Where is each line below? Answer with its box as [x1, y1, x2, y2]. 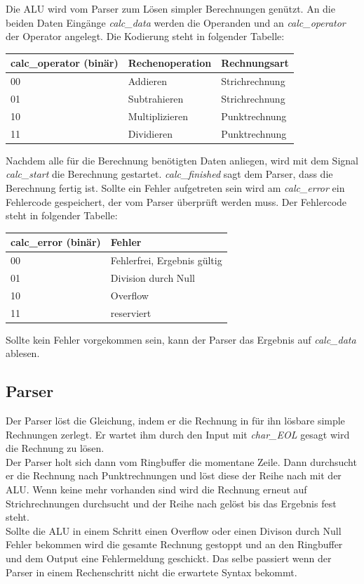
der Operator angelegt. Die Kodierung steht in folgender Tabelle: [6, 29, 285, 44]
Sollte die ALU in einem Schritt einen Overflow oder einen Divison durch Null [6, 523, 342, 538]
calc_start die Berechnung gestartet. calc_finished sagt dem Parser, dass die [6, 167, 333, 181]
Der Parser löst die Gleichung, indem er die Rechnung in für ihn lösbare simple [6, 413, 345, 428]
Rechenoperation [128, 56, 212, 70]
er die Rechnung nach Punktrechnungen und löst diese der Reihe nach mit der [6, 468, 342, 483]
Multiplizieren [128, 108, 188, 123]
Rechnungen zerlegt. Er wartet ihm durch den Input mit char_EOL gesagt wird [6, 427, 350, 441]
